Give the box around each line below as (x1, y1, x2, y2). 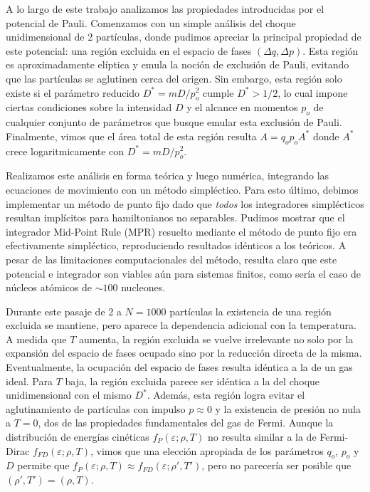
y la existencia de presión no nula (215, 401, 361, 416)
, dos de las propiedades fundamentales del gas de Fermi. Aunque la (38, 415, 334, 430)
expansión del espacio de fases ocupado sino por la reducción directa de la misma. (6, 345, 362, 360)
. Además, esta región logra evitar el (147, 387, 305, 402)
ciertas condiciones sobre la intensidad (6, 100, 172, 115)
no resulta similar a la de (207, 429, 317, 444)
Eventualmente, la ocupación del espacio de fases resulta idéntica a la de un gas (6, 360, 353, 375)
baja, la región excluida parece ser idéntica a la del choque (65, 373, 320, 388)
